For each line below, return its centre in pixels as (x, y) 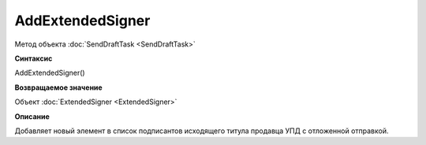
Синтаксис (34, 58)
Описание (32, 116)
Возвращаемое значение (58, 87)
